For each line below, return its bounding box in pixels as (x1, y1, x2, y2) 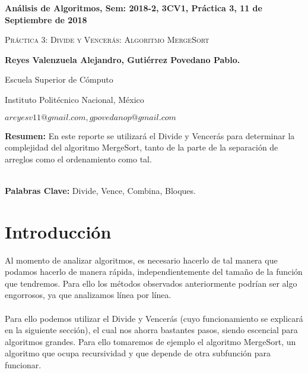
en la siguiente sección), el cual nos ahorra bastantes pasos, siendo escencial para (5, 324, 298, 336)
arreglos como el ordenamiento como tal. (5, 152, 152, 165)
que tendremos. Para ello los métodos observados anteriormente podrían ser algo (5, 277, 297, 289)
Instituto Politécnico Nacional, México (5, 93, 144, 105)
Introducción (5, 219, 112, 243)
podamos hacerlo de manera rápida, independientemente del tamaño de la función (5, 265, 303, 278)
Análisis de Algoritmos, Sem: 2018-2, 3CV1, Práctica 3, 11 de (5, 2, 262, 14)
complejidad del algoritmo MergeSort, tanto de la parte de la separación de (5, 141, 278, 153)
